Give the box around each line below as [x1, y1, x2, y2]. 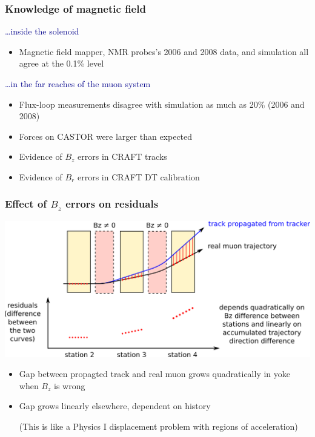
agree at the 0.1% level [19, 57, 104, 70]
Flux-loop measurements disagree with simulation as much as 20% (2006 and [19, 97, 305, 110]
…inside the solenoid [5, 25, 79, 38]
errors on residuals [65, 196, 159, 211]
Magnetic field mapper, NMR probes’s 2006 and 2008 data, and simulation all [19, 45, 309, 57]
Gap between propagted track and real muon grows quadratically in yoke [19, 367, 291, 380]
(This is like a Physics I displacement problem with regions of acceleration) [19, 420, 298, 433]
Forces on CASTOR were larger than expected [19, 130, 193, 142]
